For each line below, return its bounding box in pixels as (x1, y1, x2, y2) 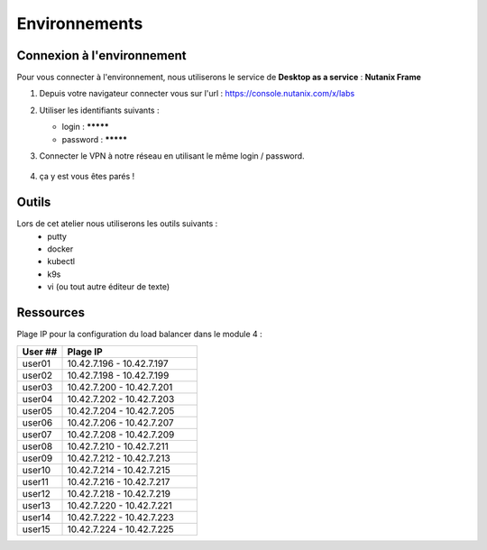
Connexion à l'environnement (16, 48, 187, 63)
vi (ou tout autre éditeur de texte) (47, 281, 170, 292)
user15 (22, 523, 51, 536)
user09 (22, 452, 53, 464)
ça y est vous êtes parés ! (39, 171, 135, 182)
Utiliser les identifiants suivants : (39, 105, 160, 115)
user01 (22, 357, 51, 370)
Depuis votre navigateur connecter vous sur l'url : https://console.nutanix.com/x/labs (39, 88, 355, 99)
